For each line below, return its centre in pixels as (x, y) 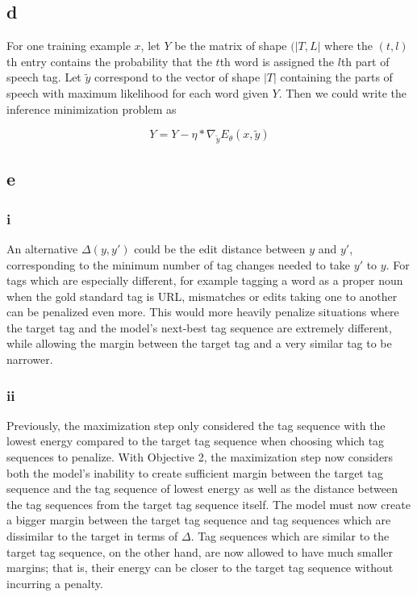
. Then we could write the (342, 92)
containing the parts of (336, 77)
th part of (365, 61)
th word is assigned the (277, 61)
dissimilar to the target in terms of (92, 536)
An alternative (42, 248)
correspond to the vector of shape (177, 77)
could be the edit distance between (220, 248)
